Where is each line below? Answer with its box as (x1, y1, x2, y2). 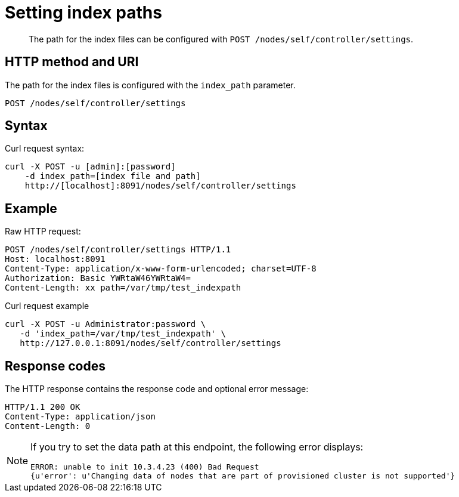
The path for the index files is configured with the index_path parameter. (5, 79, 296, 90)
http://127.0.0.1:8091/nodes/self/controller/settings (20, 338, 281, 348)
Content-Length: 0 (5, 421, 91, 431)
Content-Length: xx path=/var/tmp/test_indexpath (5, 283, 241, 293)
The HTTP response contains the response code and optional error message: (5, 384, 309, 394)
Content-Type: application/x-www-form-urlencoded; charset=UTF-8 (5, 264, 317, 274)
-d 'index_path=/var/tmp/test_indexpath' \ (20, 329, 226, 339)
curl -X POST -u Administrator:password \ (5, 319, 206, 329)
